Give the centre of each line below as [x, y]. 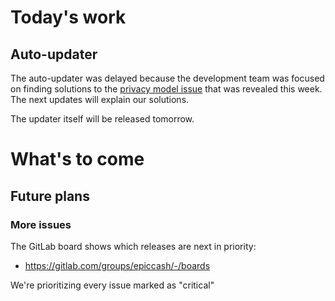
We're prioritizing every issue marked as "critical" [112, 285]
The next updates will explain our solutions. [100, 99]
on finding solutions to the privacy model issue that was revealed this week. [166, 89]
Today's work [68, 17]
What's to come [77, 159]
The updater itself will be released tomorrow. [102, 119]
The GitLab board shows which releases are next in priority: [133, 246]
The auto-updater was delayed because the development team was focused [167, 78]
